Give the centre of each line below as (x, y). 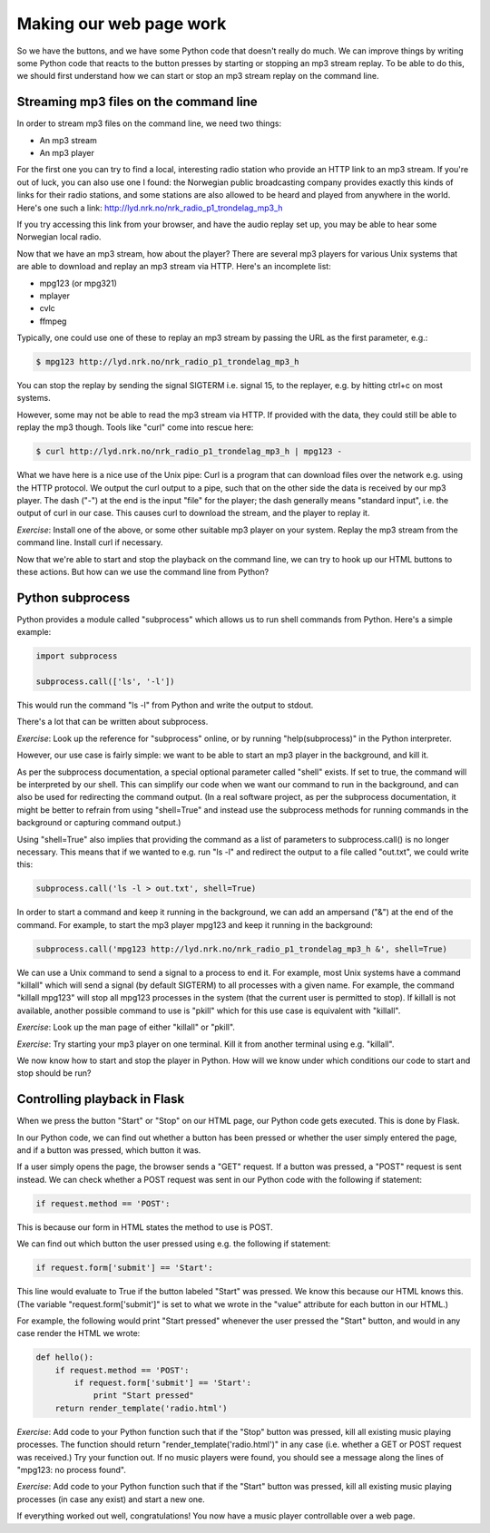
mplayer (54, 296)
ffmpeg (53, 321)
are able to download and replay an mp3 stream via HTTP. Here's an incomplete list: (174, 267)
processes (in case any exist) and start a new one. (111, 1499)
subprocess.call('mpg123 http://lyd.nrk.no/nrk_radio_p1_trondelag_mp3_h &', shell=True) (242, 949)
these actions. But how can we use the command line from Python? (143, 571)
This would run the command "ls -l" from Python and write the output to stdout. (165, 705)
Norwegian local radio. (59, 237)
